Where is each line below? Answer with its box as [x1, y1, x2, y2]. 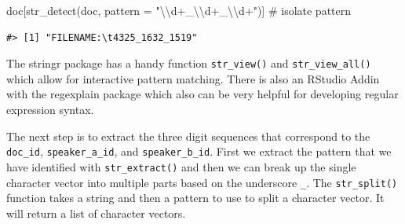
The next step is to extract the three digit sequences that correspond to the [6, 127, 370, 144]
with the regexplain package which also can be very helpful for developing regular [6, 86, 399, 102]
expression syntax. [6, 101, 94, 118]
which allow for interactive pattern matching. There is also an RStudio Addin [6, 70, 380, 86]
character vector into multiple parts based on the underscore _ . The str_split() [6, 174, 398, 190]
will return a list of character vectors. [6, 204, 186, 221]
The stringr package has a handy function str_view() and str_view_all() [6, 55, 371, 72]
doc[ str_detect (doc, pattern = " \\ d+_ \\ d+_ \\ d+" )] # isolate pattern [6, 2, 352, 18]
